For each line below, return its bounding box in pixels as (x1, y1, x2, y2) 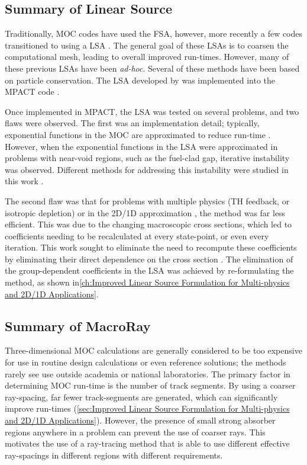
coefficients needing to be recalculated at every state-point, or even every (5, 229, 269, 242)
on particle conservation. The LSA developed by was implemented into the (5, 73, 275, 86)
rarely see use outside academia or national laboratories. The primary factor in (5, 367, 290, 380)
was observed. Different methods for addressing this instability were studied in (5, 163, 289, 175)
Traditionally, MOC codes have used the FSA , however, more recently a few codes (5, 27, 303, 40)
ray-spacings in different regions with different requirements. (5, 448, 223, 461)
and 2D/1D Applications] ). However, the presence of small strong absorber (5, 414, 276, 426)
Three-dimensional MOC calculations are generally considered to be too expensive (5, 344, 302, 357)
